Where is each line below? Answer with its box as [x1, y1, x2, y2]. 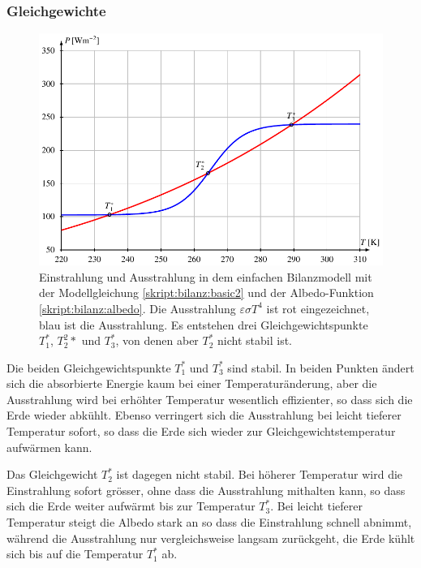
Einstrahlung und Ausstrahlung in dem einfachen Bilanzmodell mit [39, 268, 372, 285]
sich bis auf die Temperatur [6, 545, 144, 562]
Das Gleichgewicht [6, 466, 98, 483]
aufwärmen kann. [6, 438, 92, 455]
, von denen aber [115, 332, 199, 349]
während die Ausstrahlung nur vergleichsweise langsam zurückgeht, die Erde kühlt [6, 529, 415, 546]
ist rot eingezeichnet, [266, 299, 370, 316]
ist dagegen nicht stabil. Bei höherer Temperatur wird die [116, 466, 403, 483]
